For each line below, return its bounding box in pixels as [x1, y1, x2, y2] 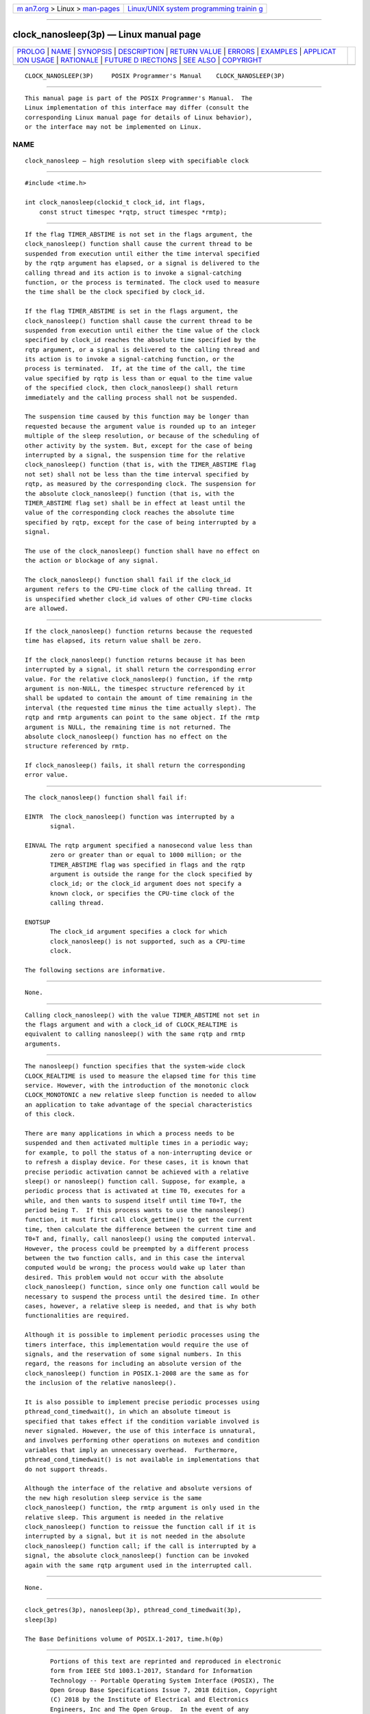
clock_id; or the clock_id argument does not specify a [50, 880, 242, 888]
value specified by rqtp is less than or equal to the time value [25, 374, 253, 382]
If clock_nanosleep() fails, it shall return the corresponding [25, 762, 246, 769]
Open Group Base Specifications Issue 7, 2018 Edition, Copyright [50, 1687, 278, 1694]
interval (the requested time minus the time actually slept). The [25, 703, 256, 712]
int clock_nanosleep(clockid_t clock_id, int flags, [25, 199, 206, 206]
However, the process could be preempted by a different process [25, 1244, 249, 1253]
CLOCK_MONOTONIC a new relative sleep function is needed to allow [25, 1091, 256, 1099]
